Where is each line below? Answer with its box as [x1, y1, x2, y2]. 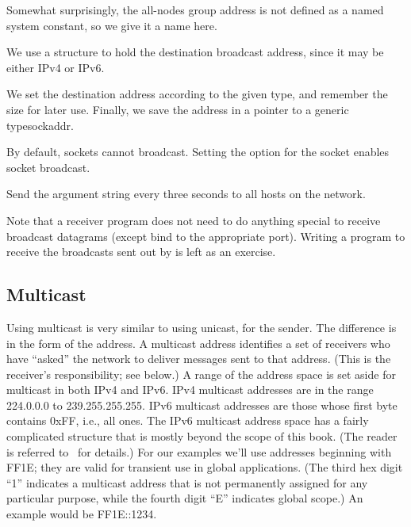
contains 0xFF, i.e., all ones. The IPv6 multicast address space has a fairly [6, 412, 369, 429]
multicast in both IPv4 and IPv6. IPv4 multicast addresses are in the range [6, 381, 374, 398]
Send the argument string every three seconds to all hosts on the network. [6, 185, 366, 202]
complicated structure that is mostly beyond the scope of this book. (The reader [6, 428, 398, 445]
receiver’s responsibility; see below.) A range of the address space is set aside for [6, 365, 396, 382]
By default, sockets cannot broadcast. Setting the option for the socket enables [6, 143, 390, 160]
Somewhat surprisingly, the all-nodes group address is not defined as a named [6, 2, 384, 17]
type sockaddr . [6, 116, 74, 133]
